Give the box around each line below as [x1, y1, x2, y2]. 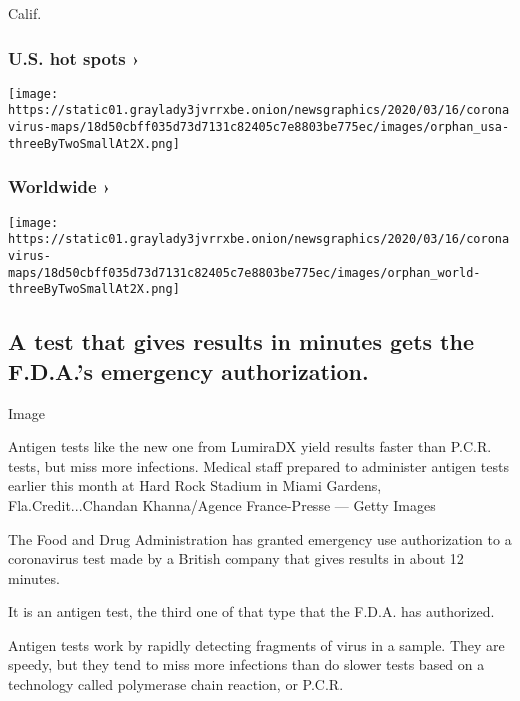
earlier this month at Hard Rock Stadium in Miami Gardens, [8, 475, 382, 496]
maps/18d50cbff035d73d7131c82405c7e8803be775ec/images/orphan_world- [8, 265, 481, 280]
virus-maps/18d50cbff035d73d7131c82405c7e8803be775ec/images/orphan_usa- [8, 120, 510, 135]
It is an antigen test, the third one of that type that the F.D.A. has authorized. [8, 601, 495, 622]
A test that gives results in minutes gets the [8, 326, 474, 357]
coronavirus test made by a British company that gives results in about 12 [8, 548, 464, 569]
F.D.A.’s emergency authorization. [8, 355, 369, 386]
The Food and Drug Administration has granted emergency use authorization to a [8, 528, 512, 549]
